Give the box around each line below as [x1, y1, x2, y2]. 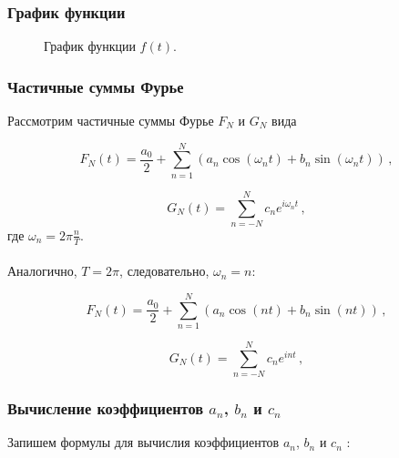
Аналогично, [7, 261, 77, 280]
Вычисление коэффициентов [7, 397, 204, 420]
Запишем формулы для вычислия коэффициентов [7, 433, 280, 452]
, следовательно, [119, 261, 210, 280]
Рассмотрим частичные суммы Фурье [7, 111, 214, 130]
